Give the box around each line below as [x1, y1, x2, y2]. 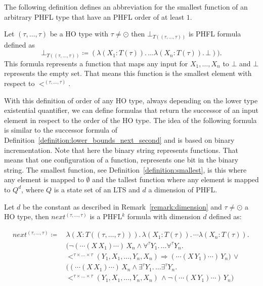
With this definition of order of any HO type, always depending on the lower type [4, 95, 258, 105]
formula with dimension [127, 211, 201, 222]
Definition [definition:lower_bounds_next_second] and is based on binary [4, 134, 235, 145]
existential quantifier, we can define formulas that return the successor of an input [4, 105, 259, 115]
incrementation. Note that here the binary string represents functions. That [4, 144, 238, 155]
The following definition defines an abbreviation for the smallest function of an [4, 2, 248, 12]
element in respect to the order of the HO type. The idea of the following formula [4, 114, 257, 125]
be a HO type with [50, 28, 109, 39]
